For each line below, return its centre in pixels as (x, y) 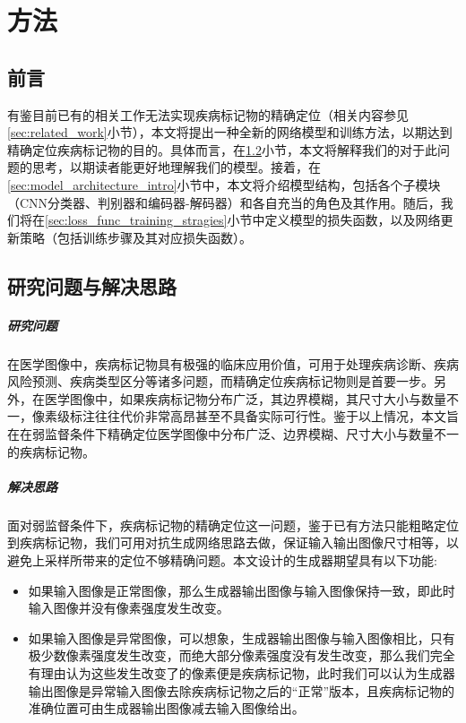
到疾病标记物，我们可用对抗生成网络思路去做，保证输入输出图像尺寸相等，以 (233, 542)
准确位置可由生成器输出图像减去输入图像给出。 (166, 708)
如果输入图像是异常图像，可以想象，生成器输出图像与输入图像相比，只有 (242, 637)
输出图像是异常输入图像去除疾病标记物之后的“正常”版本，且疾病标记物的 (242, 690)
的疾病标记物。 (51, 451)
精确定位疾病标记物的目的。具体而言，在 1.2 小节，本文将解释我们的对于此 (222, 149)
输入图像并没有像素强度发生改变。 (129, 608)
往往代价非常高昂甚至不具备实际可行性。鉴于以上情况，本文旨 (276, 416)
